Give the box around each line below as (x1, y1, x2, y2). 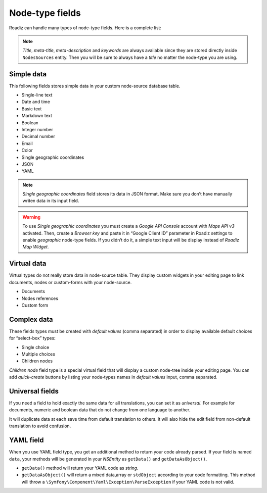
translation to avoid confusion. (9, 423, 71, 429)
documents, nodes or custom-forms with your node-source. (9, 279, 132, 285)
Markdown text (21, 113, 52, 119)
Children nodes (21, 358, 53, 364)
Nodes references (21, 295, 59, 301)
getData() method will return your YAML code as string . (21, 465, 138, 471)
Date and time (21, 99, 50, 105)
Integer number (21, 126, 53, 132)
